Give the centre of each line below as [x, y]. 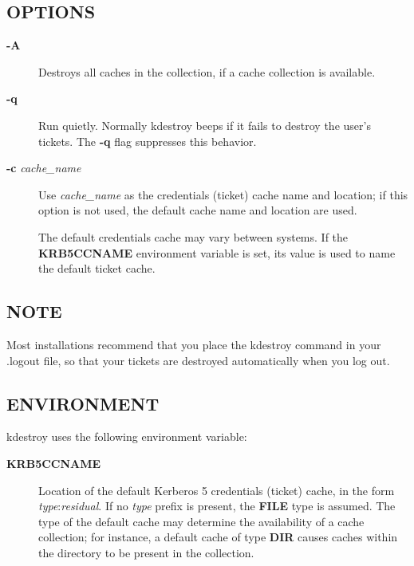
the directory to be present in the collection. [146, 552]
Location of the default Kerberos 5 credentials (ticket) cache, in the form [217, 490]
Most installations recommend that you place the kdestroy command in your [194, 344]
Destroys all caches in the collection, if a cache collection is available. [207, 71]
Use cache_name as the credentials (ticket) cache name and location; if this [223, 194]
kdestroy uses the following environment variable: [127, 436]
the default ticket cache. [97, 268]
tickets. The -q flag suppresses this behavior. [148, 141]
